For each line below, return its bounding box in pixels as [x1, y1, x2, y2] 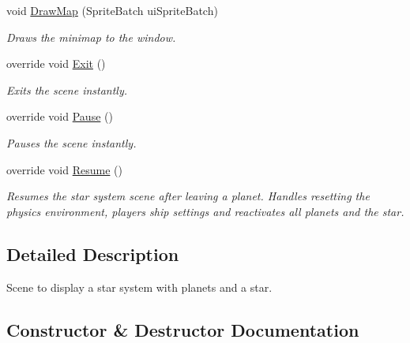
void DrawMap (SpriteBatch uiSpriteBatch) [6, 2, 218, 18]
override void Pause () [6, 108, 113, 125]
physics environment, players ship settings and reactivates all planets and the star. [6, 203, 404, 219]
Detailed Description [6, 241, 179, 266]
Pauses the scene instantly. [6, 134, 137, 151]
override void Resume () [6, 161, 122, 177]
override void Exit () [6, 55, 106, 72]
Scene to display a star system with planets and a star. [6, 278, 273, 295]
